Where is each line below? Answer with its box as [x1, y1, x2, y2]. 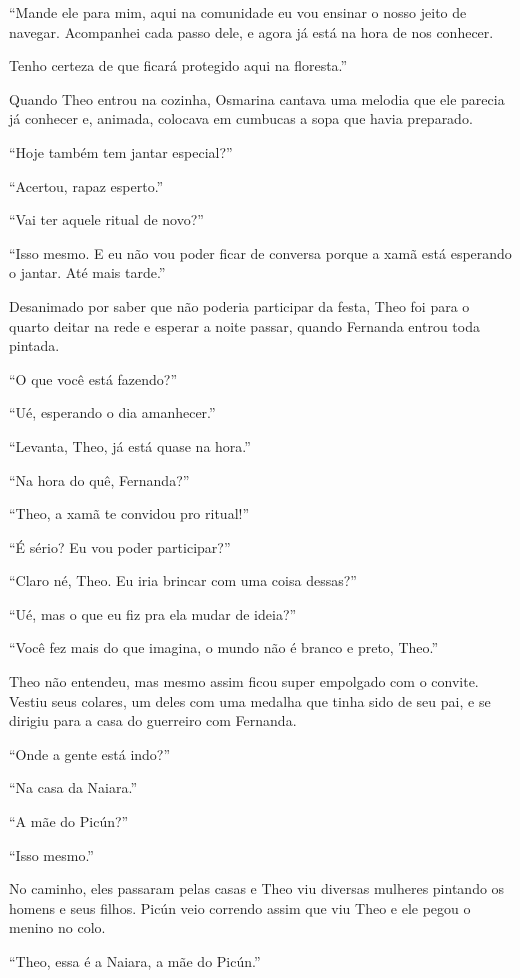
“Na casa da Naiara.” [9, 777, 138, 798]
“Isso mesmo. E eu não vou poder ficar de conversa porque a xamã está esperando [9, 242, 512, 263]
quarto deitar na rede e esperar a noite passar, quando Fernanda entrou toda [9, 315, 480, 336]
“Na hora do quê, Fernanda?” [9, 469, 190, 490]
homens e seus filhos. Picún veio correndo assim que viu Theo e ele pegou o [9, 897, 471, 918]
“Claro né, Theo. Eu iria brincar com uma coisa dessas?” [9, 570, 357, 591]
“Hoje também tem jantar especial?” [9, 141, 233, 162]
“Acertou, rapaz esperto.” [9, 175, 164, 196]
